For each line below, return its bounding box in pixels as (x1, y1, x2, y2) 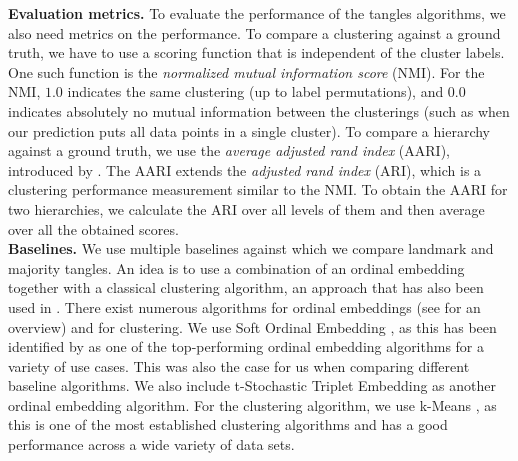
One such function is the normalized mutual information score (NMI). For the (8, 61, 485, 82)
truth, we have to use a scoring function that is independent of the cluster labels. (8, 42, 505, 63)
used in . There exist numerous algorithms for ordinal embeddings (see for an (8, 296, 481, 317)
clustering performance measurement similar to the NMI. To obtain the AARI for (8, 179, 508, 200)
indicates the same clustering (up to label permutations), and (67, 81, 444, 102)
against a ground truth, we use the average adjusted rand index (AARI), (8, 140, 450, 161)
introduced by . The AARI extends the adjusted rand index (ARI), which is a (8, 159, 482, 180)
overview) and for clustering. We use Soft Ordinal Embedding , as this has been (8, 316, 497, 337)
